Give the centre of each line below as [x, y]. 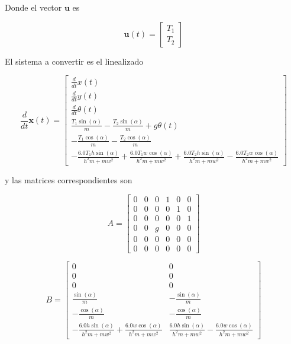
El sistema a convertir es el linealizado [74, 61]
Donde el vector [33, 7]
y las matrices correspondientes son [69, 180]
